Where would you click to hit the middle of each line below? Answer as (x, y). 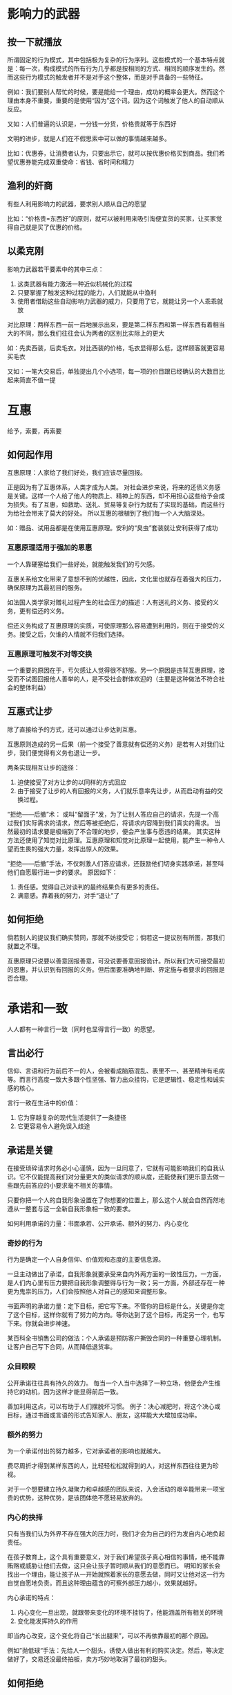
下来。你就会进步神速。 (40, 1323)
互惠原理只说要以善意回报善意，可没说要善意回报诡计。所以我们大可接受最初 (116, 961)
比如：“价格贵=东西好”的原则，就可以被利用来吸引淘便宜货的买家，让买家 (112, 218)
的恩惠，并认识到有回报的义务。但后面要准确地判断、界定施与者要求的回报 (113, 969)
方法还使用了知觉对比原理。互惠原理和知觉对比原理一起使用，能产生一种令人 (116, 840)
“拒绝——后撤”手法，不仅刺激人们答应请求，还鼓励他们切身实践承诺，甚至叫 (116, 863)
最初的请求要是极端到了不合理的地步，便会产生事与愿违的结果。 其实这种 (117, 831)
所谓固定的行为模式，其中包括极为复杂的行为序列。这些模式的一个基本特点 (113, 60)
